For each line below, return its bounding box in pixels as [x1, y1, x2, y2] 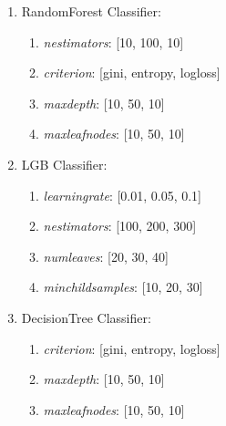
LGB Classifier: [21, 154, 108, 173]
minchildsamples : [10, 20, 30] [43, 277, 203, 296]
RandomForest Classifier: [21, 2, 161, 20]
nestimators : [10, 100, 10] [43, 32, 184, 51]
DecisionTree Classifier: [21, 307, 151, 327]
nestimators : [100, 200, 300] [43, 216, 197, 235]
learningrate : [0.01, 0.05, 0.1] [43, 185, 202, 204]
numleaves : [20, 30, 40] [43, 246, 169, 265]
